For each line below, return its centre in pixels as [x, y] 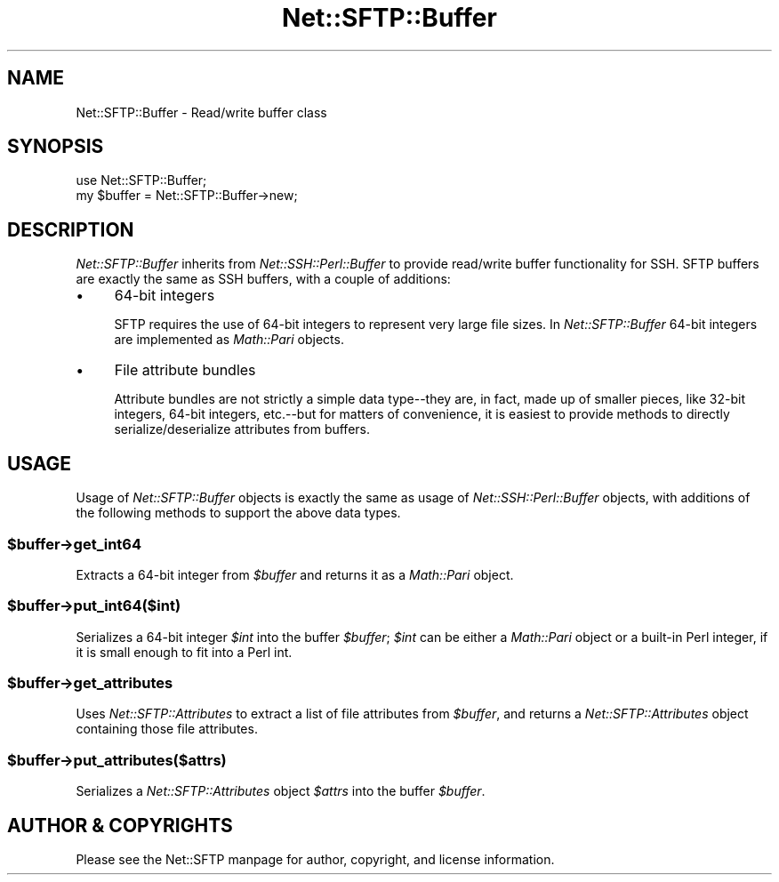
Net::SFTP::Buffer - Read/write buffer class [201, 112]
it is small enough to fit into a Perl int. [184, 652]
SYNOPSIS [56, 147]
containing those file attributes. [167, 729]
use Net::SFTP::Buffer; [141, 180]
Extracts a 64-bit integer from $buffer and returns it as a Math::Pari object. [295, 574]
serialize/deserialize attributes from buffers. [242, 429]
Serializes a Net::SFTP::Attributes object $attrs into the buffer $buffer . [281, 791]
